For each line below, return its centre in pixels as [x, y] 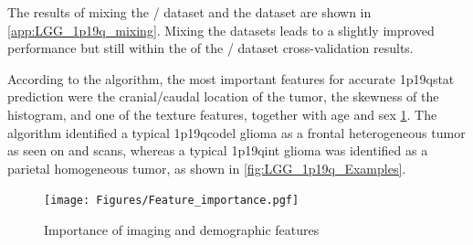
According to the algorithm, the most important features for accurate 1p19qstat [231, 78]
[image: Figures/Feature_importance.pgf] [172, 201]
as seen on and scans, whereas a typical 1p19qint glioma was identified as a [218, 150]
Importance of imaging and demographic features [182, 229]
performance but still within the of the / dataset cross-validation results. [210, 48]
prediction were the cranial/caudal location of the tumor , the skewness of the [223, 96]
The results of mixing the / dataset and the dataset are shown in [189, 12]
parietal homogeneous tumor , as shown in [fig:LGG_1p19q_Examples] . [207, 168]
